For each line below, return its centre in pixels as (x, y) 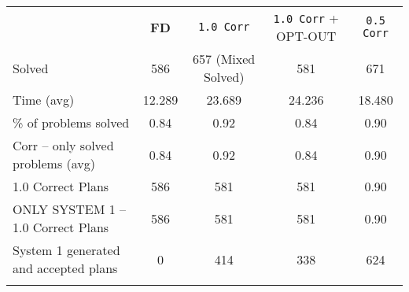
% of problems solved (71, 122)
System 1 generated (66, 250)
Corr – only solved (63, 145)
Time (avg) (44, 100)
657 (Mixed (224, 59)
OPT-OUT (306, 36)
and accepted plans (65, 268)
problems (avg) (54, 163)
